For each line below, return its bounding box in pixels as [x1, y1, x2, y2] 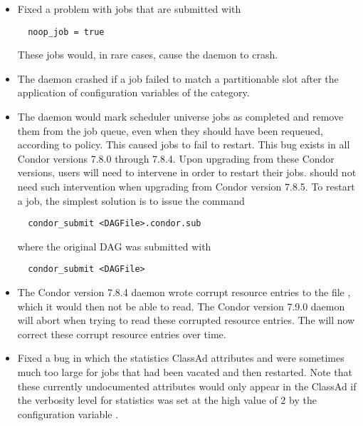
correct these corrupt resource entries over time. [17, 326, 226, 341]
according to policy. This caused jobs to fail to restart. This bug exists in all [17, 137, 350, 152]
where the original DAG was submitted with [17, 238, 211, 253]
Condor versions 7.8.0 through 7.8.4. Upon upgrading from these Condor [17, 151, 335, 166]
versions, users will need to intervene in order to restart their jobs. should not [17, 165, 357, 180]
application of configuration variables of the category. [17, 85, 250, 100]
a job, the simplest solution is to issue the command [17, 193, 245, 208]
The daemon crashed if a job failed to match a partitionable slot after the [17, 71, 339, 86]
